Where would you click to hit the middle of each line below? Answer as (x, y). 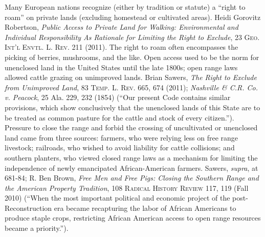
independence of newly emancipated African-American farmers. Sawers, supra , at (131, 167)
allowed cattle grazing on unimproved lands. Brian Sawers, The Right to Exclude (131, 77)
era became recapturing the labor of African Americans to (145, 208)
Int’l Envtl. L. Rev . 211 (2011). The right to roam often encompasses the (122, 47)
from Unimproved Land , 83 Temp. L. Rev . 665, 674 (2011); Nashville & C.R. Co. (131, 87)
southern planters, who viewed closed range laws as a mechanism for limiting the (131, 157)
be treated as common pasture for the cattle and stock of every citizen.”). (119, 117)
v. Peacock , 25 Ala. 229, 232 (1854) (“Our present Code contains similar (118, 97)
